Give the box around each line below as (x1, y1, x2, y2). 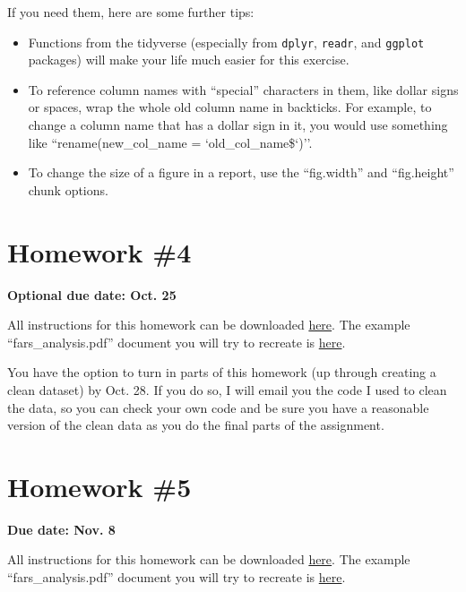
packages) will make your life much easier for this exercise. (28, 50, 349, 69)
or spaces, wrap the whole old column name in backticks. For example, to (28, 98, 432, 116)
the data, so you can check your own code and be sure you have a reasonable (7, 398, 429, 416)
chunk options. (28, 180, 108, 199)
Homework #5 (7, 468, 192, 504)
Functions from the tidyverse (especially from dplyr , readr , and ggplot (28, 32, 425, 51)
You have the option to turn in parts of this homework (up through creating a (7, 363, 436, 382)
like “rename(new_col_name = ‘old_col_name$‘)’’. (28, 133, 313, 151)
